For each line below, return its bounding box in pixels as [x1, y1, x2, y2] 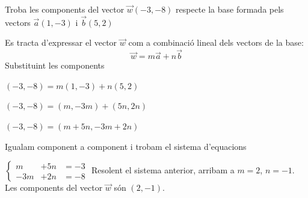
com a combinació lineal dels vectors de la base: [128, 36, 304, 49]
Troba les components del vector [5, 3, 125, 15]
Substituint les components [5, 59, 105, 72]
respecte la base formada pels [176, 3, 284, 15]
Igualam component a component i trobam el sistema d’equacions [5, 140, 247, 152]
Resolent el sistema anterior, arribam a [91, 164, 235, 176]
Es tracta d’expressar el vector [5, 36, 117, 49]
